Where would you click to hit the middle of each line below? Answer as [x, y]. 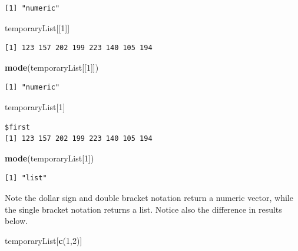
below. [16, 221]
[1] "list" [26, 178]
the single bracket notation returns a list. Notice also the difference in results [143, 209]
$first [17, 127]
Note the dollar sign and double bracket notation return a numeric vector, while [149, 197]
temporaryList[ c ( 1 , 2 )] [44, 240]
